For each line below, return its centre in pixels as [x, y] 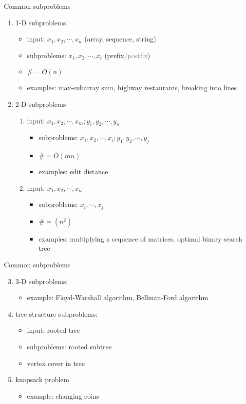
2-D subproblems [41, 104]
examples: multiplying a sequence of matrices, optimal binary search [141, 238]
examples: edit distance [73, 172]
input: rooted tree [54, 330]
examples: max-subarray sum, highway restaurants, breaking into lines [132, 88]
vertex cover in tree [56, 363]
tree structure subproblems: [57, 313]
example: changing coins [63, 395]
